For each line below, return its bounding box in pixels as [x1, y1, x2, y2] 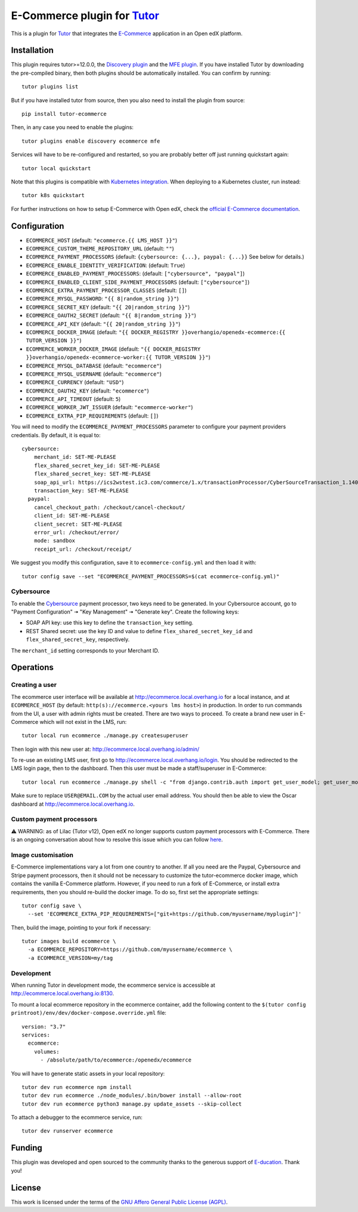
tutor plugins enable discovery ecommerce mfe [21, 137, 161, 145]
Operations [11, 662, 54, 673]
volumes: [33, 1048, 60, 1055]
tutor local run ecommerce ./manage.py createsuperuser [21, 732, 189, 739]
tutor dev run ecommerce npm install [21, 1084, 132, 1090]
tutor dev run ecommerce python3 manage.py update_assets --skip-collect [21, 1100, 242, 1107]
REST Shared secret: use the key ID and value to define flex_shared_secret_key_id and [26, 627, 253, 634]
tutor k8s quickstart [21, 192, 85, 199]
